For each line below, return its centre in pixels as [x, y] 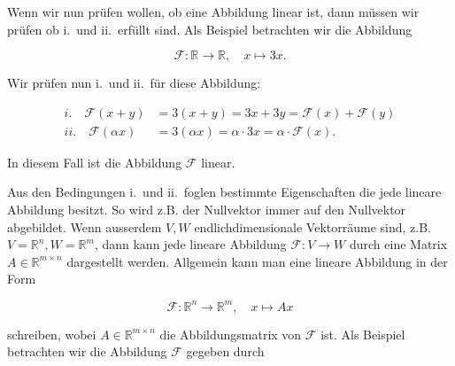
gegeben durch [225, 351]
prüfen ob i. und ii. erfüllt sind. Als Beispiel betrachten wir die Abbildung [210, 29]
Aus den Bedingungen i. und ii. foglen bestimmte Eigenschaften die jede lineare [224, 192]
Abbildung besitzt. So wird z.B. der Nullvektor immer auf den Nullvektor [207, 210]
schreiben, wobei [52, 334]
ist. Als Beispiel [363, 334]
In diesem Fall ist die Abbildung [95, 162]
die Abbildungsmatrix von [231, 334]
